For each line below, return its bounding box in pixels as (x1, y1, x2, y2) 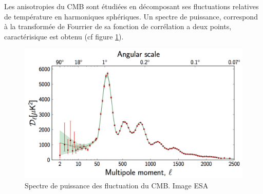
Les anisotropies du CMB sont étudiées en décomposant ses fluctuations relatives (4, 1, 259, 11)
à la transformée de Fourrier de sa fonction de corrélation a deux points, (4, 21, 232, 32)
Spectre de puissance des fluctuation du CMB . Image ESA (25, 180, 209, 190)
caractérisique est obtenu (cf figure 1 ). (4, 31, 124, 41)
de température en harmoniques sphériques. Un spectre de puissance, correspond (4, 11, 258, 21)
